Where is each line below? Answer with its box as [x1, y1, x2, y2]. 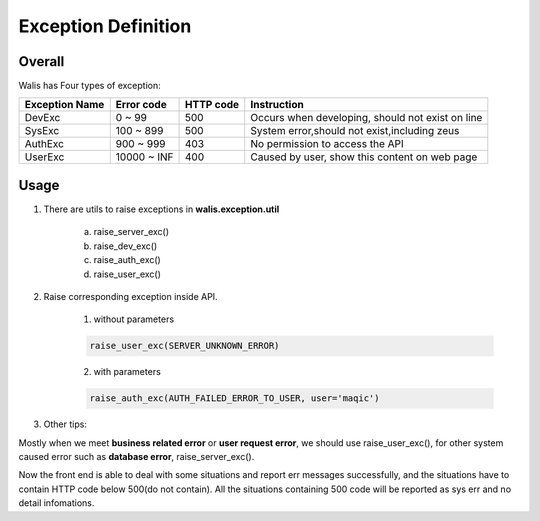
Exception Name [24, 98, 105, 112]
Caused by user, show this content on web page [250, 150, 478, 164]
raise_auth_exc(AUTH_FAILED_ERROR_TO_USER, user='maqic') [89, 393, 380, 404]
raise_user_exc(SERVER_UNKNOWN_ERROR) [89, 340, 280, 352]
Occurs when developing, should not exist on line [250, 111, 483, 125]
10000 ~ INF [115, 150, 174, 164]
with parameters [93, 366, 162, 378]
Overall [18, 53, 65, 70]
